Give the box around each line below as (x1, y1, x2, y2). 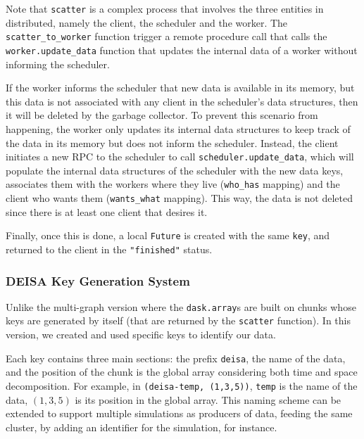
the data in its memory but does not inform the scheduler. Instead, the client (6, 135, 339, 150)
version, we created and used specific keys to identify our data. (6, 327, 276, 342)
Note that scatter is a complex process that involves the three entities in (6, 1, 324, 15)
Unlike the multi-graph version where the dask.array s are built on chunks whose (6, 299, 356, 314)
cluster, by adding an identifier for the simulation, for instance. (6, 419, 277, 434)
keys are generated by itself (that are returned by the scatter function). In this (6, 313, 351, 328)
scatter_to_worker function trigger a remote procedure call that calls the (6, 29, 327, 44)
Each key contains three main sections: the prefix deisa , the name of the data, (6, 350, 346, 365)
